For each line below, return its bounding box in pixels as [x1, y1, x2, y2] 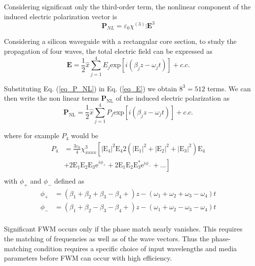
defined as [54, 175, 84, 186]
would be [71, 130, 99, 141]
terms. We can [207, 83, 251, 93]
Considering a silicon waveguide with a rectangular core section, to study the [4, 36, 237, 46]
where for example [4, 130, 60, 141]
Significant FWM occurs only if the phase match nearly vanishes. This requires [4, 224, 243, 234]
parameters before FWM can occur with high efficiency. [4, 253, 172, 263]
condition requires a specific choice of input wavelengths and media [34, 243, 237, 253]
